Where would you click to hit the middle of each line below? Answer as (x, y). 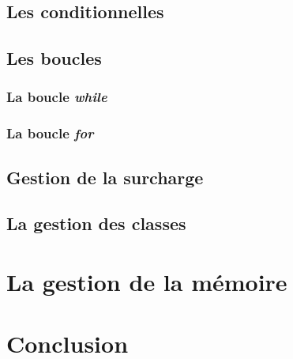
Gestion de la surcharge (105, 177)
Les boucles (54, 58)
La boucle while (57, 97)
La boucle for (50, 133)
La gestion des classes (96, 223)
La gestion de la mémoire (147, 282)
